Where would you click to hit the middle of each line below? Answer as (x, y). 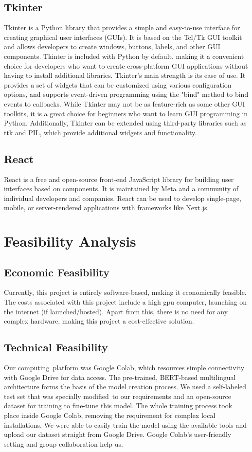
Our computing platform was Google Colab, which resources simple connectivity (124, 368)
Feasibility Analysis (70, 241)
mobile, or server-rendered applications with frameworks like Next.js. (107, 208)
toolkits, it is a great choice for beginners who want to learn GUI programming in (126, 113)
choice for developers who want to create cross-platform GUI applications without (126, 65)
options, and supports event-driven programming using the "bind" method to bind (126, 94)
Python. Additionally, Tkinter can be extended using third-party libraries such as (125, 123)
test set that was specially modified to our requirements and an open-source (117, 396)
